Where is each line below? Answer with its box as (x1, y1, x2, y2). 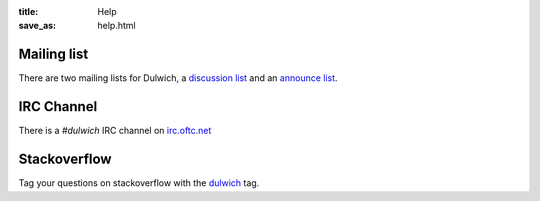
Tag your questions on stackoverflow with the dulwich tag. (18, 177, 260, 189)
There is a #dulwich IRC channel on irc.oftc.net (18, 125, 212, 137)
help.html (97, 20, 136, 32)
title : (18, 6, 39, 17)
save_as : (18, 20, 57, 32)
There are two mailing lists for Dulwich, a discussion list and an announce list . (18, 72, 339, 84)
